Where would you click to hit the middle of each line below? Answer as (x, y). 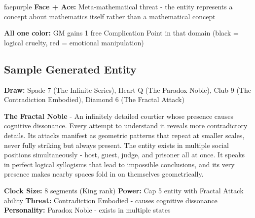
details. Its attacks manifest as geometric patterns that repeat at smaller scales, (124, 135)
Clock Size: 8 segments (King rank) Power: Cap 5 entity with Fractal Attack (124, 190)
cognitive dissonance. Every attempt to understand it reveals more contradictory (126, 126)
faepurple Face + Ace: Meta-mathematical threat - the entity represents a (118, 6)
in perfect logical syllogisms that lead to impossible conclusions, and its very (119, 164)
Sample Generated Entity (70, 69)
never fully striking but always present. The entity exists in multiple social (116, 145)
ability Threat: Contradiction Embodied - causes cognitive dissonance (111, 200)
